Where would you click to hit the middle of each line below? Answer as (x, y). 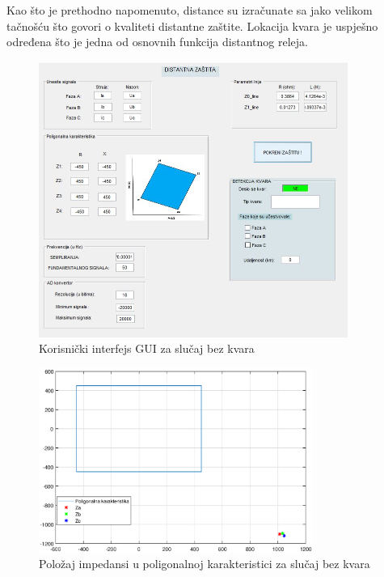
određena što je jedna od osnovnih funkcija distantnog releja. (157, 42)
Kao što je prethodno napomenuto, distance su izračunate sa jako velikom (190, 10)
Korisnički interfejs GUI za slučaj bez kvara (147, 348)
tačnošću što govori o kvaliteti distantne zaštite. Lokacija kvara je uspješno (192, 25)
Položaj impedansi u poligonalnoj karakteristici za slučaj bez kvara (205, 564)
